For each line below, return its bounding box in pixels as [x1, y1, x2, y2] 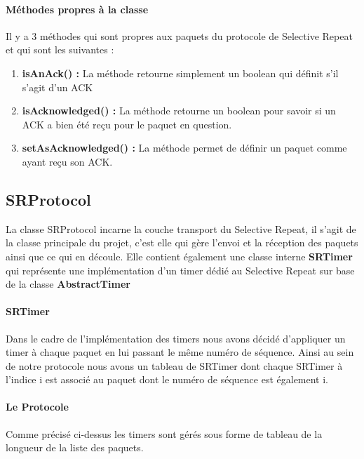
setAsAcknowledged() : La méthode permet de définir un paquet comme [22, 140, 347, 155]
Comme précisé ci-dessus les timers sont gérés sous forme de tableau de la [6, 426, 323, 441]
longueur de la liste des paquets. [6, 440, 144, 455]
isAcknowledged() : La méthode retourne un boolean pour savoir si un [22, 103, 336, 118]
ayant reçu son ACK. [22, 154, 113, 168]
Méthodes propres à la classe [6, 1, 149, 16]
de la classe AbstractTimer [6, 277, 130, 291]
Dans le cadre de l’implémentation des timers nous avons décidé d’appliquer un [6, 331, 346, 345]
